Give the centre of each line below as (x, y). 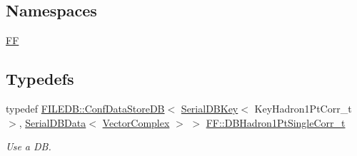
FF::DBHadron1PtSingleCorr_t (276, 122)
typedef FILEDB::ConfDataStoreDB (85, 108)
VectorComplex (136, 122)
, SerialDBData (52, 122)
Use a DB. (29, 146)
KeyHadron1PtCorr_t (303, 108)
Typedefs (40, 79)
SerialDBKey (210, 108)
